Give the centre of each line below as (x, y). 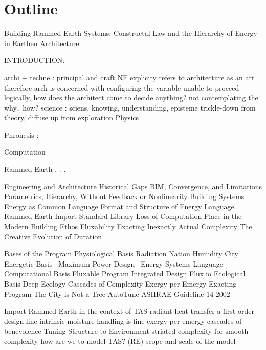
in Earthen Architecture (42, 43)
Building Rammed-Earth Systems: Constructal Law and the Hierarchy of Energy (131, 33)
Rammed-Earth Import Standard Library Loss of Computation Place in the (123, 216)
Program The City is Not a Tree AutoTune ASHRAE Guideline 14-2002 (117, 293)
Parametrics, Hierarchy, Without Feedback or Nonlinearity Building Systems (124, 196)
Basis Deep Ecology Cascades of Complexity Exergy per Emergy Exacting (120, 283)
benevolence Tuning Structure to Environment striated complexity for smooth (126, 331)
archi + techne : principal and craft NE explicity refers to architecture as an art (129, 77)
